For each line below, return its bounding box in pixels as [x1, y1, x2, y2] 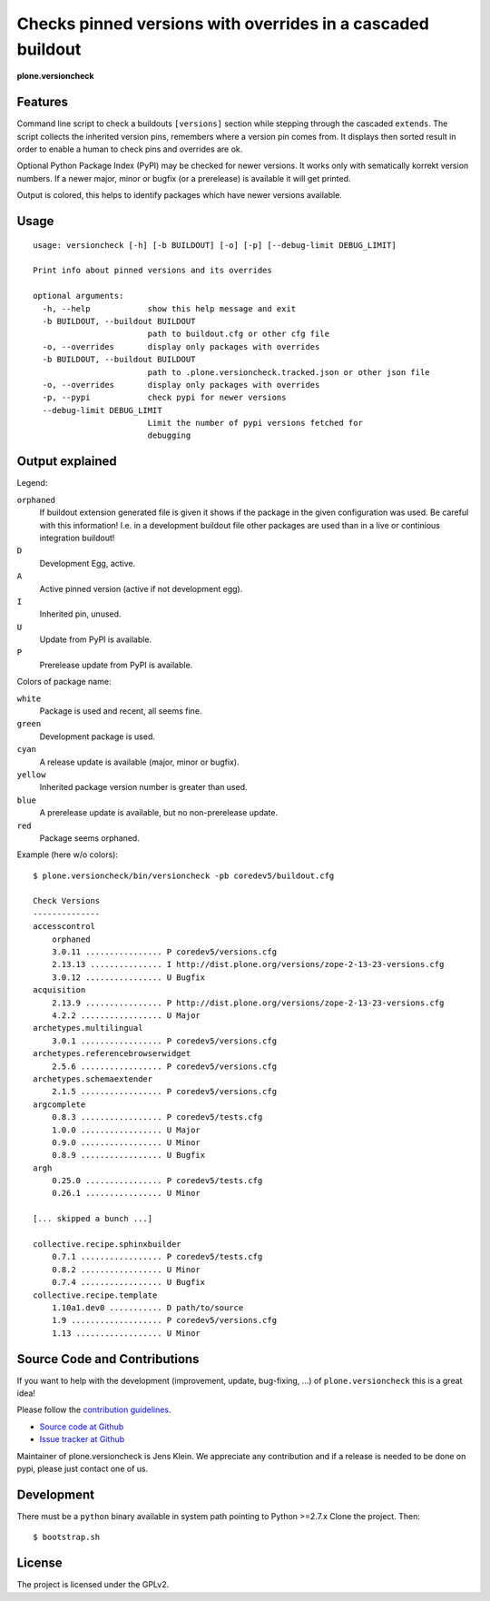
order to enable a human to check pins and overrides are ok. [16, 143, 243, 154]
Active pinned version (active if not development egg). [39, 583, 243, 594]
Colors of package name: [16, 677, 112, 687]
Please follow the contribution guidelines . [16, 1404, 171, 1416]
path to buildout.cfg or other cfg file [147, 329, 330, 340]
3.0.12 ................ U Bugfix [51, 972, 206, 983]
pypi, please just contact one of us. [16, 1463, 149, 1475]
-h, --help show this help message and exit [42, 303, 297, 313]
